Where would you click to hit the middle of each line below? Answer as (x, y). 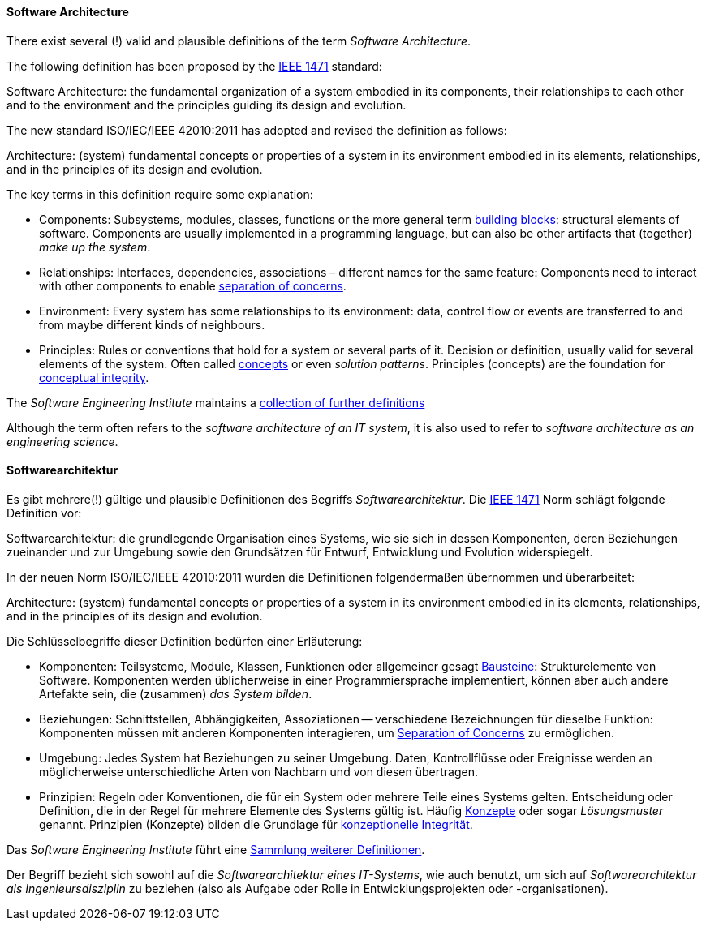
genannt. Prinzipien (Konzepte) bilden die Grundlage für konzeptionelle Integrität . (256, 824)
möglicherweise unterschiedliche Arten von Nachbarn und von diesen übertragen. (258, 771)
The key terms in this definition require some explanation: (160, 194)
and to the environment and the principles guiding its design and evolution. (207, 105)
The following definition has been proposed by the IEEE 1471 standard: (194, 66)
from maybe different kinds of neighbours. (152, 324)
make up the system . (95, 247)
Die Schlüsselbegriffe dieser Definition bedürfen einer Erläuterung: (185, 641)
